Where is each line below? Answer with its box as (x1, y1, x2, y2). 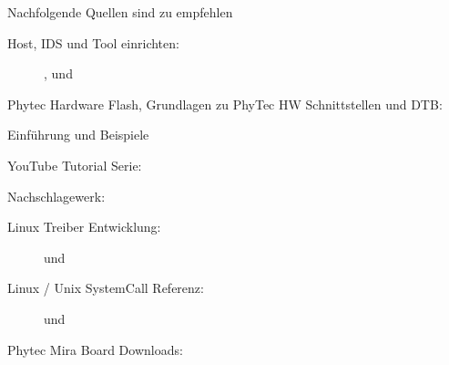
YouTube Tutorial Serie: (7, 155, 142, 174)
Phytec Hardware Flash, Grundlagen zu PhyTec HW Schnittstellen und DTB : (7, 94, 443, 113)
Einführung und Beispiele (7, 125, 149, 144)
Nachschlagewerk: (7, 186, 106, 205)
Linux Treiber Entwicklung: (7, 217, 161, 236)
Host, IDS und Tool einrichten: (7, 33, 179, 52)
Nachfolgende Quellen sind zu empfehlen (7, 3, 233, 21)
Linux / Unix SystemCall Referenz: (7, 278, 204, 297)
